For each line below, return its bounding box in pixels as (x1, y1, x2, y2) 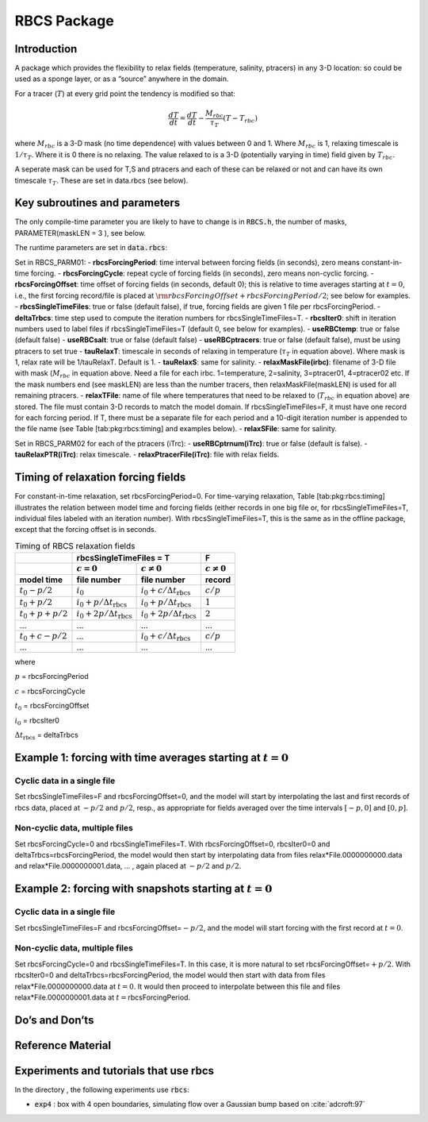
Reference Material (14, 1039, 111, 1052)
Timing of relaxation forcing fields (14, 471, 186, 484)
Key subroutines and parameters (14, 196, 181, 210)
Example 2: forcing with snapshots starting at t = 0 (14, 882, 273, 896)
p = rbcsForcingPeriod (14, 672, 89, 681)
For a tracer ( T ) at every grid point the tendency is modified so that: (14, 88, 235, 98)
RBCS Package (14, 12, 114, 29)
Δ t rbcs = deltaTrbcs (14, 730, 78, 742)
